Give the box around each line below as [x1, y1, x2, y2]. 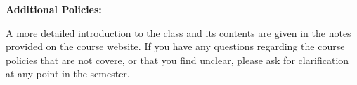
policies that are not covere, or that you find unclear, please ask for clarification [6, 52, 349, 67]
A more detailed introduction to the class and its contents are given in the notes [6, 25, 351, 40]
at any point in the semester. [6, 66, 130, 81]
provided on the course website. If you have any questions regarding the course [6, 39, 345, 54]
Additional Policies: [6, 2, 102, 16]
